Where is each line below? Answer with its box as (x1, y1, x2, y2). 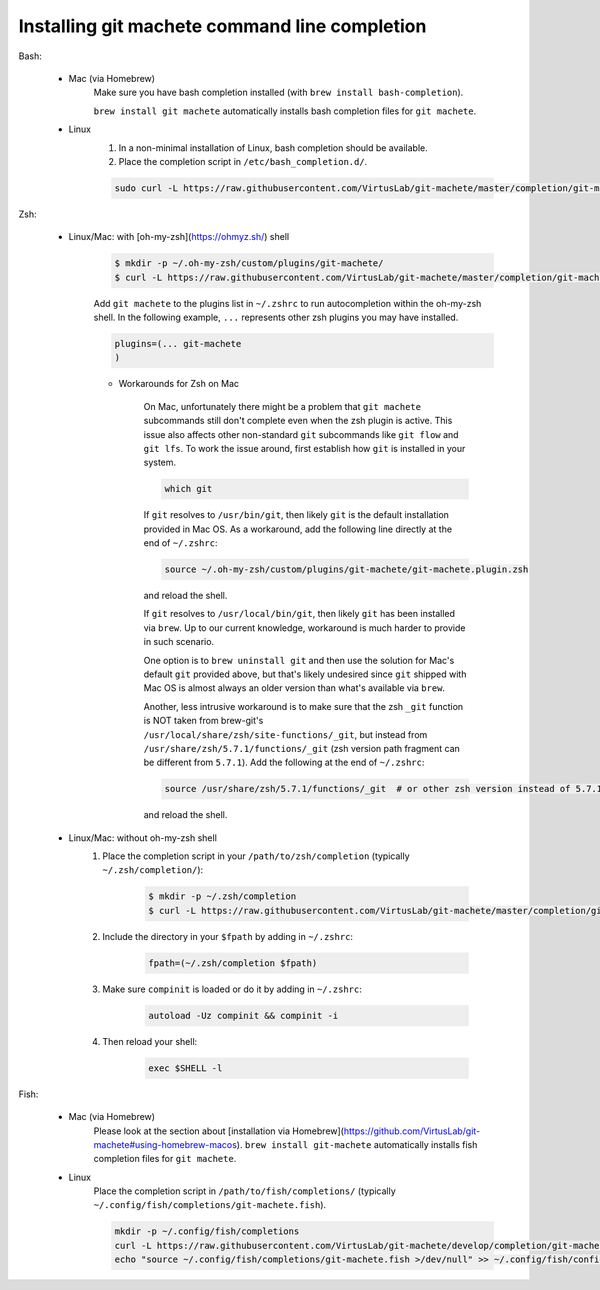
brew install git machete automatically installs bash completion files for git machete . (93, 105, 477, 117)
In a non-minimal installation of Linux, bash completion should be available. (118, 141, 429, 154)
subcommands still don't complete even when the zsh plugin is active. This (143, 415, 453, 427)
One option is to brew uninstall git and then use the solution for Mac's (143, 654, 455, 666)
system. (143, 456, 177, 469)
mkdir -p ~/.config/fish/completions (114, 1226, 300, 1237)
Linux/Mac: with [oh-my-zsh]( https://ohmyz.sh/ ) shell (68, 231, 290, 243)
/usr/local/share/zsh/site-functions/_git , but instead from (143, 728, 428, 740)
